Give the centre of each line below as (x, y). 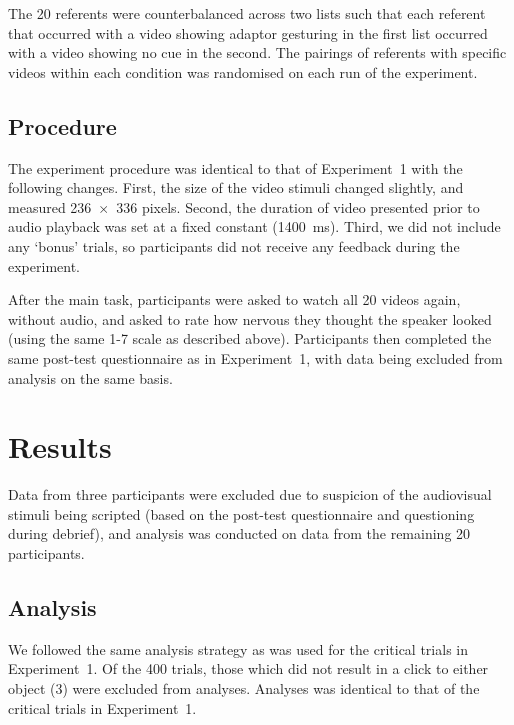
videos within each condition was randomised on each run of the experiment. (243, 71)
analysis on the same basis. (90, 377)
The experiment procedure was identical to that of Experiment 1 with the (235, 167)
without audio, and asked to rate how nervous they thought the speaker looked (250, 318)
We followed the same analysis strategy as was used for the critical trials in (238, 648)
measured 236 (50, 206)
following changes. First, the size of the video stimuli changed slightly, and (236, 187)
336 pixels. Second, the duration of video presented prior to (298, 206)
